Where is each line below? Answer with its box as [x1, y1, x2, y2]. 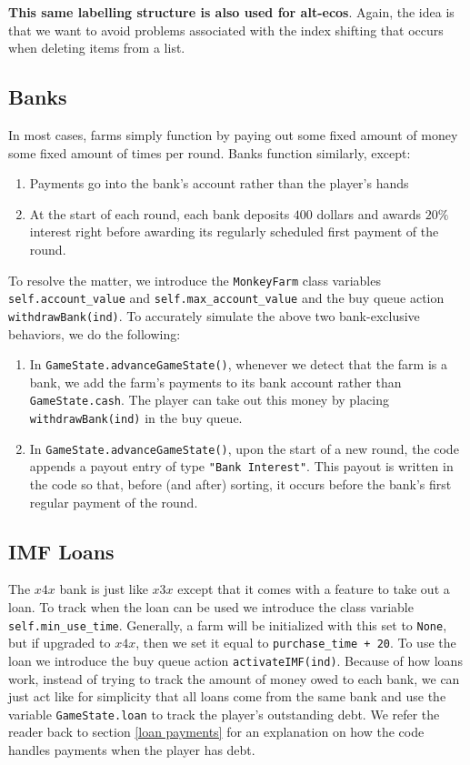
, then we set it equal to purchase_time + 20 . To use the [135, 633, 456, 652]
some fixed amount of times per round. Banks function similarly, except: [8, 143, 411, 162]
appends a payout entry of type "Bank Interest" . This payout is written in [29, 457, 454, 476]
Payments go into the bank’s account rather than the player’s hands [29, 174, 409, 193]
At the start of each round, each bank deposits [29, 204, 290, 223]
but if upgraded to [8, 633, 111, 652]
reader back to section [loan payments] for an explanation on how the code [8, 722, 425, 741]
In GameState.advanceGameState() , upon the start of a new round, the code [29, 438, 459, 458]
